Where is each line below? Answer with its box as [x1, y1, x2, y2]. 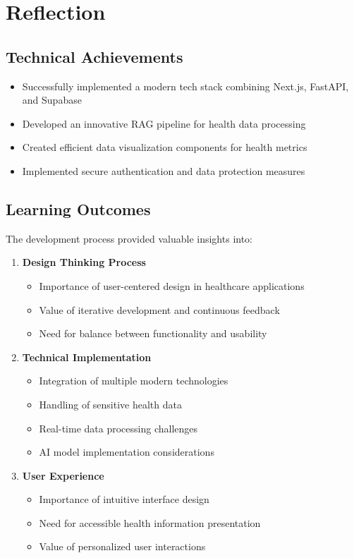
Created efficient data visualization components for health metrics [22, 140, 307, 154]
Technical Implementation [22, 349, 152, 364]
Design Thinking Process [22, 255, 146, 269]
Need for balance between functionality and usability [39, 326, 267, 341]
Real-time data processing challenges [39, 420, 198, 435]
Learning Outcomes [6, 198, 151, 219]
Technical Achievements [6, 45, 183, 67]
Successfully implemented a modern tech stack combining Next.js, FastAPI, [22, 78, 349, 93]
